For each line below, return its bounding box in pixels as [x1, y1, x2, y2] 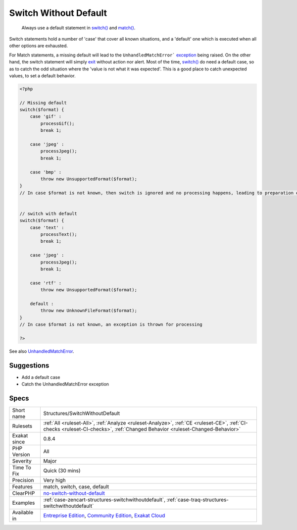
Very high [43, 477, 66, 484]
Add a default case [21, 374, 60, 380]
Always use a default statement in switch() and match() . [21, 25, 136, 31]
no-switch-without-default [43, 490, 105, 497]
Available [12, 509, 34, 516]
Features [12, 483, 33, 490]
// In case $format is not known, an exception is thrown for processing [19, 322, 202, 327]
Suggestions [9, 361, 49, 370]
